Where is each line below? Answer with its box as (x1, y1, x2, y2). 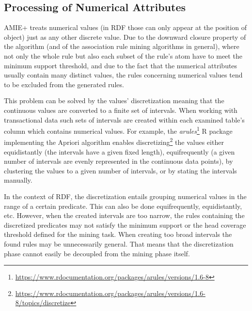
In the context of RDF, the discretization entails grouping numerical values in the (4, 191, 247, 202)
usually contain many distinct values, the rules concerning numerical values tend (4, 70, 243, 80)
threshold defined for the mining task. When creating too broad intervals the (4, 229, 232, 239)
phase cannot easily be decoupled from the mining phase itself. (4, 248, 190, 258)
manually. (4, 175, 32, 185)
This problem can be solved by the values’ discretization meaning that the (4, 95, 224, 106)
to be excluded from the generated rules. (4, 79, 124, 89)
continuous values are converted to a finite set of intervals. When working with (4, 105, 237, 115)
